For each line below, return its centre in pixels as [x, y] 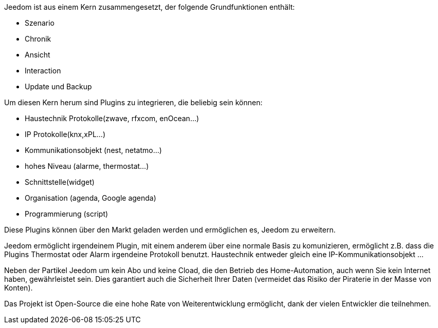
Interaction [43, 71]
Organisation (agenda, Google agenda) [90, 198]
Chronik [38, 39]
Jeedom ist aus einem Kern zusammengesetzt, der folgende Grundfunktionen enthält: [150, 7]
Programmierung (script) [67, 214]
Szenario [40, 23]
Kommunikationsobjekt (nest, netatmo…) [93, 150]
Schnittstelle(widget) [60, 182]
